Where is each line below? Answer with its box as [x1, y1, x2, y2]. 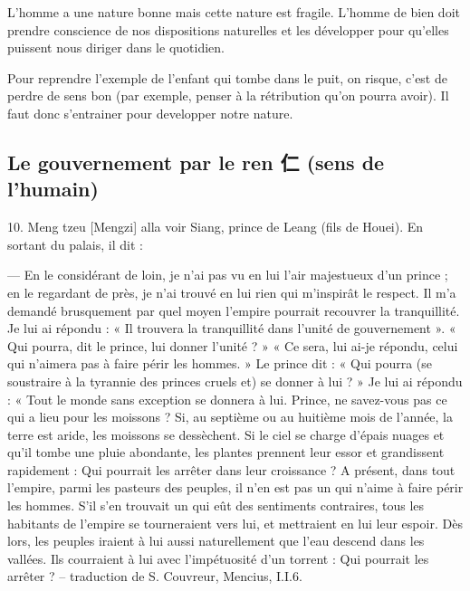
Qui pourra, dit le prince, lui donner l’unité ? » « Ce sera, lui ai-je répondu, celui [7, 336, 458, 355]
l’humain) [7, 175, 99, 203]
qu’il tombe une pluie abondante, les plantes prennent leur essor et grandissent [7, 443, 445, 462]
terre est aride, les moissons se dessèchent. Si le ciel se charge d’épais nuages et [7, 424, 445, 443]
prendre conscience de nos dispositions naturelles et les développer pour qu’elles [7, 20, 449, 39]
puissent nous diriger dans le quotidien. [7, 38, 225, 57]
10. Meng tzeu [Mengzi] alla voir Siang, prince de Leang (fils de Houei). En [7, 217, 424, 236]
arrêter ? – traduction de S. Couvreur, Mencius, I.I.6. [7, 567, 302, 586]
